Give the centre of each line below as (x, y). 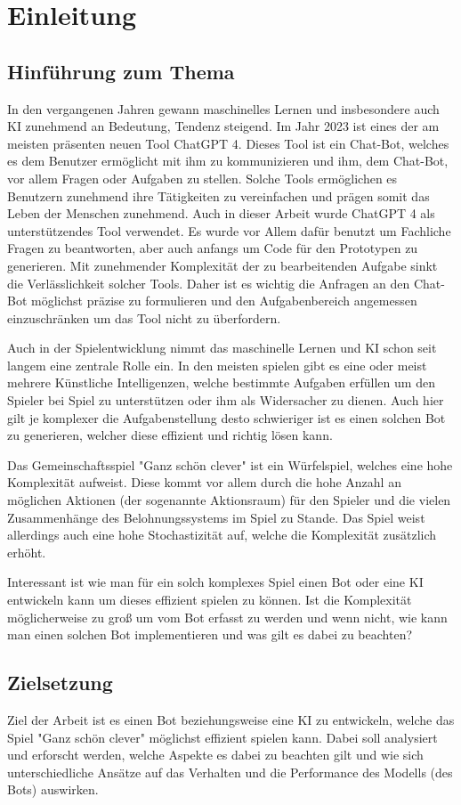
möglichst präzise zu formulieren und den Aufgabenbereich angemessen (224, 301)
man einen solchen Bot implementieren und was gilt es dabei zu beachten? (210, 634)
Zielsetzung (60, 683)
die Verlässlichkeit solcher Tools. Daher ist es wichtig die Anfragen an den (209, 283)
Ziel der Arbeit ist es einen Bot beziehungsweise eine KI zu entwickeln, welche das (231, 720)
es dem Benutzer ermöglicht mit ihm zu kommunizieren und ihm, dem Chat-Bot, (228, 161)
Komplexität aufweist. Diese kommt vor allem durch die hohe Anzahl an (204, 482)
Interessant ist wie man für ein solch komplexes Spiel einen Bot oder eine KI (215, 582)
